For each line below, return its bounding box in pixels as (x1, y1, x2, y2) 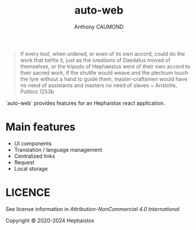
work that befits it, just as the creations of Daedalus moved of (20, 56, 171, 63)
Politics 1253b (20, 88, 54, 95)
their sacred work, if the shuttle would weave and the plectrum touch (20, 69, 189, 76)
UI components (14, 140, 52, 147)
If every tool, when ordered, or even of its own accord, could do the (20, 50, 185, 57)
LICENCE (5, 186, 51, 199)
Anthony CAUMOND (74, 23, 124, 30)
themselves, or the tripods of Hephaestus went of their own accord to (20, 63, 191, 70)
